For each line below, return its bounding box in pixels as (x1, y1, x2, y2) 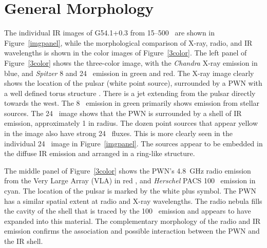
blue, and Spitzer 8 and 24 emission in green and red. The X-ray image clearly (4, 67, 254, 78)
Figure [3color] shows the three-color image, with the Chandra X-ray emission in (4, 57, 258, 68)
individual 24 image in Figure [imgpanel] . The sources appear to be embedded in (4, 138, 263, 148)
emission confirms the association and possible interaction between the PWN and (4, 225, 260, 236)
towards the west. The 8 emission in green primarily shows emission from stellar (4, 98, 260, 108)
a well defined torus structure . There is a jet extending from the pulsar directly (4, 87, 256, 98)
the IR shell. (4, 236, 43, 246)
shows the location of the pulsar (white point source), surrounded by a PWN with (4, 78, 262, 88)
